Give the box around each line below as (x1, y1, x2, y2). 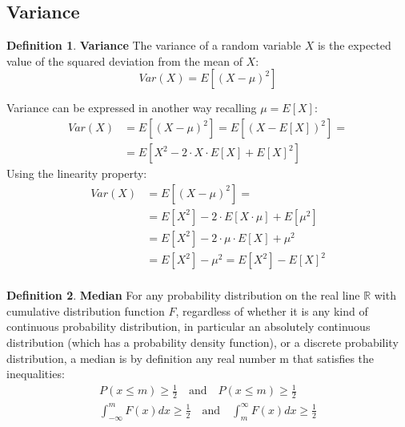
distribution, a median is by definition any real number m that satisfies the (6, 349, 375, 366)
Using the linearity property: (6, 165, 147, 182)
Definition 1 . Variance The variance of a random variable (6, 37, 302, 54)
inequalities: (6, 365, 65, 382)
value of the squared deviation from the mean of (6, 52, 243, 69)
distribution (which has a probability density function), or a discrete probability (6, 334, 399, 351)
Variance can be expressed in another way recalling (6, 99, 257, 116)
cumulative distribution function (6, 302, 165, 319)
